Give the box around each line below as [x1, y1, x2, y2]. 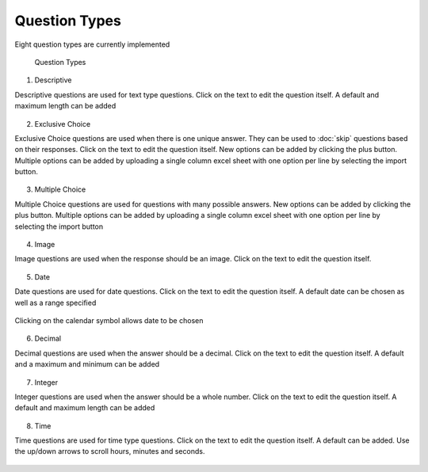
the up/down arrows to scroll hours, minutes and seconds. [14, 447, 205, 456]
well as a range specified [14, 298, 97, 307]
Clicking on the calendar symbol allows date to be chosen [14, 315, 204, 325]
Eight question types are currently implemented [14, 40, 170, 49]
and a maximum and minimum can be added [14, 360, 160, 369]
